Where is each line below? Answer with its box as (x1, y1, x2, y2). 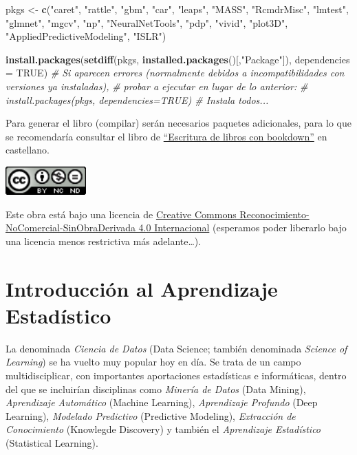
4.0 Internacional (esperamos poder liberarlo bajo (138, 220, 347, 235)
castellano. (6, 142, 50, 157)
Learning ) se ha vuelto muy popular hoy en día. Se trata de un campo (6, 355, 301, 369)
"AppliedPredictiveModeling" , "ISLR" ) (6, 29, 166, 43)
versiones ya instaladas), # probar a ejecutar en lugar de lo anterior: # (6, 78, 308, 93)
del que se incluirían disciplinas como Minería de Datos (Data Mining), (6, 381, 306, 396)
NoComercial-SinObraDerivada (6, 220, 136, 235)
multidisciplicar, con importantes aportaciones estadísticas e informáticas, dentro (6, 368, 347, 383)
